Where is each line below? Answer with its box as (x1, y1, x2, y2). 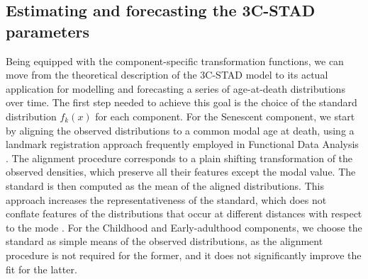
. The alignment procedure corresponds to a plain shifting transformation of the (6, 150, 353, 165)
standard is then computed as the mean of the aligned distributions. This (6, 178, 324, 193)
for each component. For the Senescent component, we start (95, 108, 355, 123)
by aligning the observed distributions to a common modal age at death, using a (6, 123, 355, 137)
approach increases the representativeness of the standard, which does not (6, 192, 327, 207)
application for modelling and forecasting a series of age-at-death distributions (6, 81, 345, 96)
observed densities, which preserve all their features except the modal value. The (6, 164, 356, 179)
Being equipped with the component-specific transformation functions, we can (6, 53, 344, 68)
